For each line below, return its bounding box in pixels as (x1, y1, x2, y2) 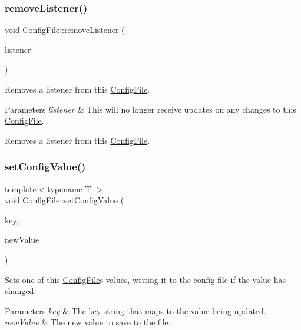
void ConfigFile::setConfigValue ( (5, 194, 124, 206)
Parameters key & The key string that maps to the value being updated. (5, 304, 266, 316)
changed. (5, 285, 37, 297)
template (5, 182, 37, 194)
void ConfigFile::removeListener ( (5, 24, 125, 36)
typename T (47, 182, 91, 194)
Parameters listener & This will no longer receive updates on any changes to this (5, 103, 296, 115)
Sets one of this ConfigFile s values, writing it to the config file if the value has (5, 273, 286, 285)
